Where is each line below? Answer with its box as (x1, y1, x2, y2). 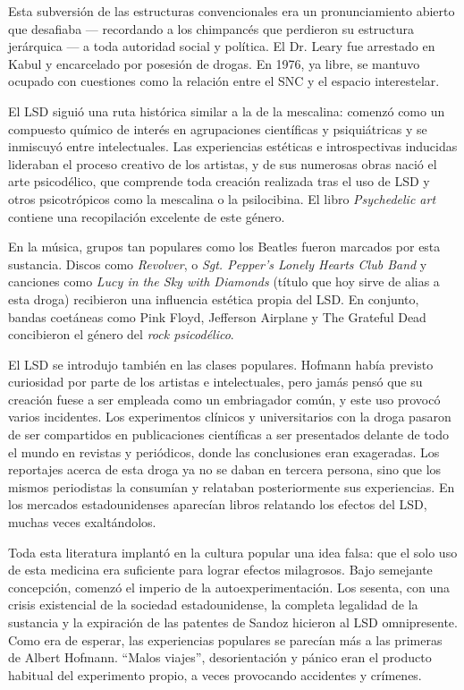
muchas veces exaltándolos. (8, 513, 156, 532)
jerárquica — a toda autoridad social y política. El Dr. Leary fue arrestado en (8, 37, 435, 55)
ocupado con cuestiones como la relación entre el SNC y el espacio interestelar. (8, 72, 440, 90)
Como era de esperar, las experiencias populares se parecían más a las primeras (8, 630, 443, 649)
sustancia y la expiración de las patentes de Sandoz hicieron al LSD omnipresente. (8, 613, 458, 631)
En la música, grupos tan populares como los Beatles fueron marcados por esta (8, 237, 441, 256)
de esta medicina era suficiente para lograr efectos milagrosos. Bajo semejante (8, 560, 433, 579)
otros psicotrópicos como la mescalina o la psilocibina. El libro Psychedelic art (8, 189, 436, 208)
